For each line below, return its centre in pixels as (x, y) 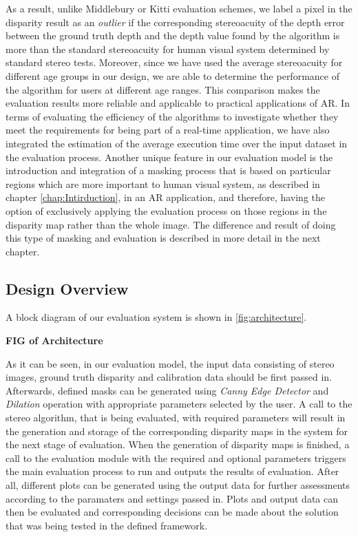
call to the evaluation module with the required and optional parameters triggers (176, 457)
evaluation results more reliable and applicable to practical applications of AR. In (178, 103)
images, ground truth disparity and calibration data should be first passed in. (169, 377)
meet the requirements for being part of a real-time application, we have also (168, 130)
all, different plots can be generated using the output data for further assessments (178, 485)
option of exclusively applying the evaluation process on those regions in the (166, 210)
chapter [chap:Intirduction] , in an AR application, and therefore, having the (166, 197)
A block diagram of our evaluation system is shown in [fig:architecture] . (156, 317)
